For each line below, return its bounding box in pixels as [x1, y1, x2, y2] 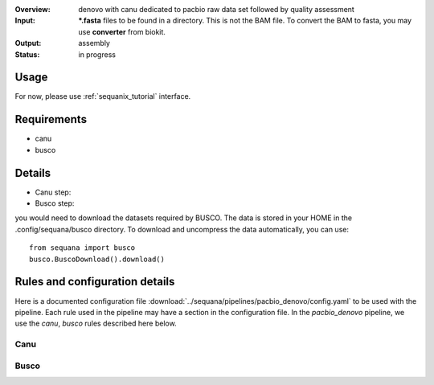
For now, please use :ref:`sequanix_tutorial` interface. [14, 92, 191, 101]
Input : [14, 16, 36, 26]
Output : [14, 39, 42, 48]
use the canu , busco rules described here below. [14, 318, 177, 329]
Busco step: [35, 199, 75, 208]
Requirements [14, 113, 88, 126]
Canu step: [35, 187, 72, 197]
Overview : [14, 5, 51, 14]
